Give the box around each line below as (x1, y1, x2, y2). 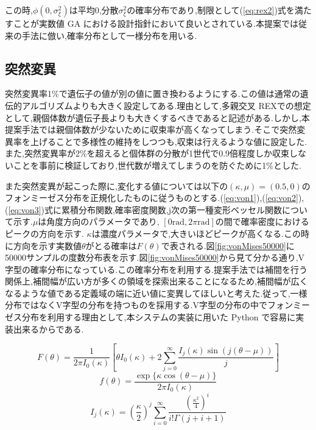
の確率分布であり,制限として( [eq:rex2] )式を (127, 4, 295, 16)
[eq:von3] (8, 203, 41, 216)
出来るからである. (13, 322, 84, 335)
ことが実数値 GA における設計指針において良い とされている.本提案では (13, 17, 298, 29)
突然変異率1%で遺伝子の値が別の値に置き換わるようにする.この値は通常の (5, 87, 300, 100)
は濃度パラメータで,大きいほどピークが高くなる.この (91, 227, 301, 239)
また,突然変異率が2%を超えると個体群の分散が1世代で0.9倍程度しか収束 (5, 147, 290, 160)
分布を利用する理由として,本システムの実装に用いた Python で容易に (21, 311, 296, 323)
